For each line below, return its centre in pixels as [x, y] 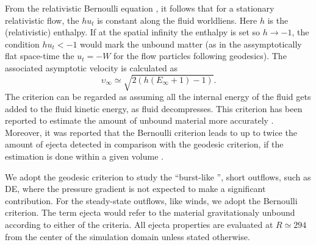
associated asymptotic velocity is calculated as [92, 67]
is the [278, 20]
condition [22, 44]
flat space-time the [40, 56]
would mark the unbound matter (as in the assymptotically [191, 44]
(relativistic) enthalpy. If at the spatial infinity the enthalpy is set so [133, 32]
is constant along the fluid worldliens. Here [177, 20]
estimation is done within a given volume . [84, 156]
